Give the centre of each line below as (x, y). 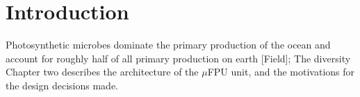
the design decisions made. (62, 85)
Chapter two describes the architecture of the (102, 72)
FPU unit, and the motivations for (281, 72)
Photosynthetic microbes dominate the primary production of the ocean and (168, 45)
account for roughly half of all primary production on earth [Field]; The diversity (178, 58)
